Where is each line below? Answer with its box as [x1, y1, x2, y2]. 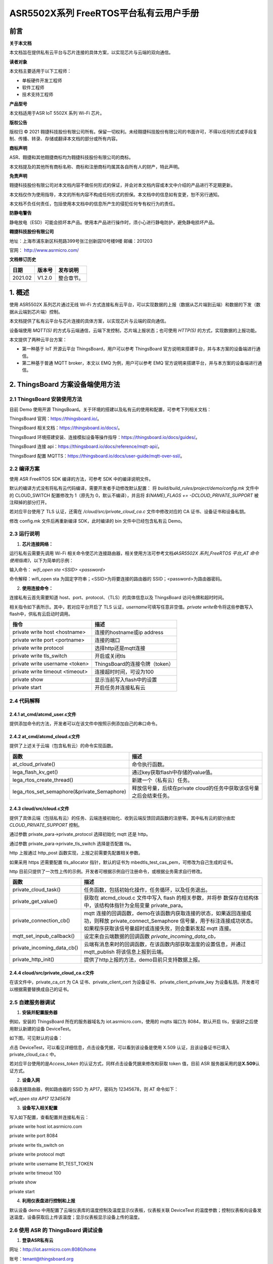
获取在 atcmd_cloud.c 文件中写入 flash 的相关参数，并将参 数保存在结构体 [83, 894, 259, 901]
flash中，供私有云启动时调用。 [9, 611, 73, 617]
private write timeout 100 [9, 1169, 62, 1176]
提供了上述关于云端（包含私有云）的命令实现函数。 [9, 743, 116, 749]
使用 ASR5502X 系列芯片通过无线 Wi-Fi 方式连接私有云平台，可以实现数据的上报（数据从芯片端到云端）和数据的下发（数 [9, 301, 261, 308]
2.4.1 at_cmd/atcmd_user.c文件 [9, 711, 76, 717]
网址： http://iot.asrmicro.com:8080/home [9, 1246, 97, 1252]
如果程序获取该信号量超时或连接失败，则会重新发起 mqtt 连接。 [83, 925, 235, 932]
